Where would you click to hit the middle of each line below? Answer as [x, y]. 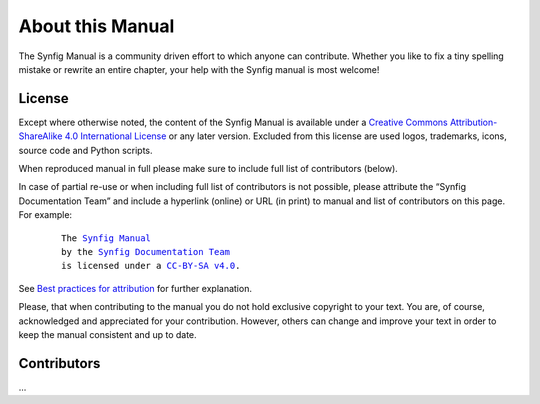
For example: [45, 215]
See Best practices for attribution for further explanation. [135, 288]
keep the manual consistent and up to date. [107, 334]
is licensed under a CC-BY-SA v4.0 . [151, 266]
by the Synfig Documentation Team [145, 251]
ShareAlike [40, 136]
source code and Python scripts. [86, 150]
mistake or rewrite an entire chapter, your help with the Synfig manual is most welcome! [199, 69]
